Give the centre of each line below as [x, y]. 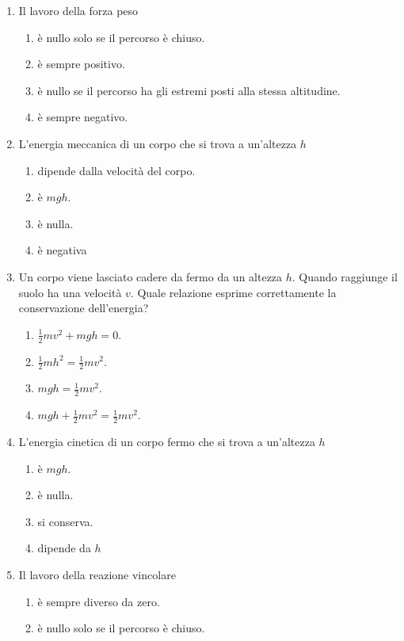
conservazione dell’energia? [84, 308]
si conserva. [65, 521]
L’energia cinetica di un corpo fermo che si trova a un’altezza [167, 442]
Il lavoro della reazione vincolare [97, 574]
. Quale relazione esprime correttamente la [233, 292]
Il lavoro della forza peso [78, 10]
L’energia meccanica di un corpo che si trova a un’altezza [158, 143]
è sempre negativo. [83, 117]
